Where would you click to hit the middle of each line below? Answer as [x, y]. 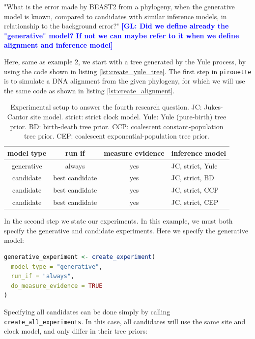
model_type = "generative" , [57, 267]
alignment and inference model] [58, 45]
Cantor [18, 116]
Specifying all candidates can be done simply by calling [87, 311]
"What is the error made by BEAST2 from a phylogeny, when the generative [119, 6]
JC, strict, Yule [194, 165]
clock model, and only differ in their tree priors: [76, 331]
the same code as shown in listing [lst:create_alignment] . [89, 90]
